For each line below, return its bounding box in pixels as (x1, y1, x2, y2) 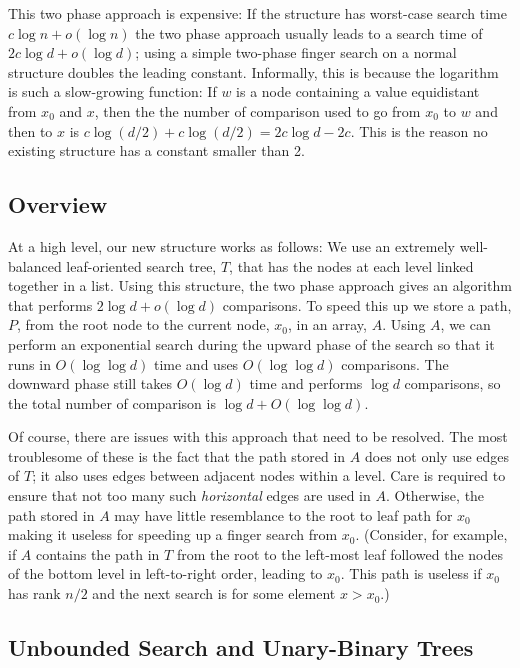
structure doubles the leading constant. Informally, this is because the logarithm (8, 61, 499, 82)
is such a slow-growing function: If (8, 81, 217, 102)
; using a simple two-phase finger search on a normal (135, 42, 457, 63)
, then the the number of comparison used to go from (94, 100, 421, 121)
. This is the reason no (350, 120, 488, 141)
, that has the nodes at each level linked (229, 255, 474, 276)
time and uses (153, 353, 239, 374)
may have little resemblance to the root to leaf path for (114, 504, 453, 525)
